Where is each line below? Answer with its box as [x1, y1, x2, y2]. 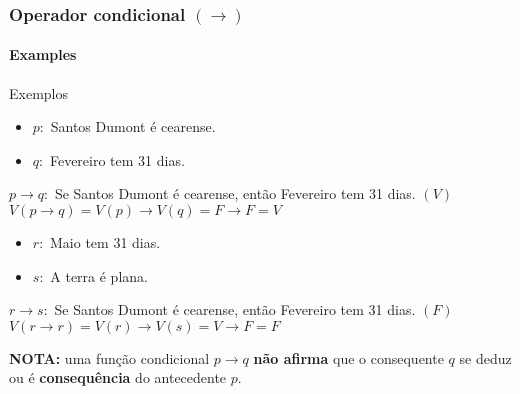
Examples [9, 44, 77, 65]
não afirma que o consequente [253, 347, 444, 368]
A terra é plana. [50, 265, 148, 286]
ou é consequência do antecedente [9, 367, 227, 388]
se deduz [459, 347, 512, 368]
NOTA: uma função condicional [9, 347, 210, 368]
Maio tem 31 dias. [50, 232, 161, 253]
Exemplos [9, 82, 68, 103]
